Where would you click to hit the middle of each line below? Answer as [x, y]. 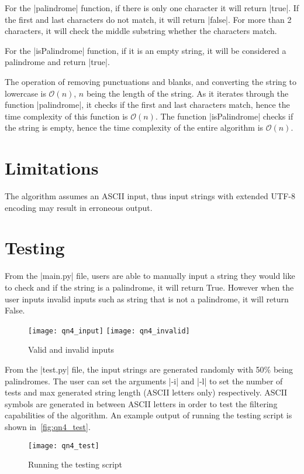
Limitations [52, 168]
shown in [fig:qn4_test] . [48, 426]
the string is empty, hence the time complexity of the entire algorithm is [134, 127]
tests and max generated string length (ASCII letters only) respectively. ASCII [146, 392]
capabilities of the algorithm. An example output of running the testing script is [148, 415]
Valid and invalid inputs [71, 349]
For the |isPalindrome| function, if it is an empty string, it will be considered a [146, 50]
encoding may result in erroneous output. [79, 207]
